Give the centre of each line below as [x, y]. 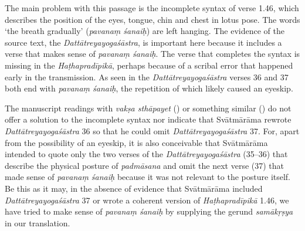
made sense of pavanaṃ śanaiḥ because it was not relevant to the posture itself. [148, 177]
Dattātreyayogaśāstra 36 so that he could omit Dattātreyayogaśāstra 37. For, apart [152, 130]
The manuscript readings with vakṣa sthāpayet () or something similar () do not [148, 108]
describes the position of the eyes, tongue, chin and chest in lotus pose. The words [152, 19]
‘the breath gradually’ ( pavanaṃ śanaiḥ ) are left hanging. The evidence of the [145, 31]
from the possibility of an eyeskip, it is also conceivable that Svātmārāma [136, 142]
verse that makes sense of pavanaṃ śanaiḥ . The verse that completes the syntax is [152, 54]
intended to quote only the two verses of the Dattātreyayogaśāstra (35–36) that [146, 154]
